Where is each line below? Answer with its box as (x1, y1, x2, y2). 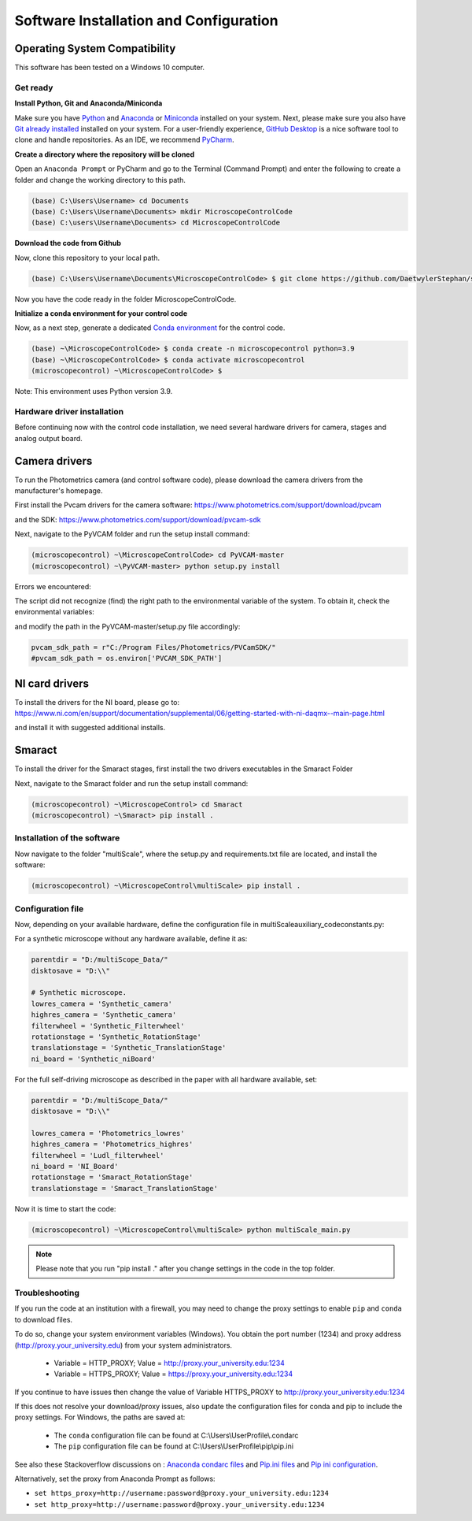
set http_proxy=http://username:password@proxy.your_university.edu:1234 (34, 1500, 326, 1508)
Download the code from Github (14, 239, 122, 248)
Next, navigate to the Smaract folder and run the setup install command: (14, 778, 249, 788)
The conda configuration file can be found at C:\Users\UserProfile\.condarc (53, 1430, 299, 1440)
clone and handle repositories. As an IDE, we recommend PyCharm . (14, 135, 235, 145)
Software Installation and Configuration (14, 12, 278, 29)
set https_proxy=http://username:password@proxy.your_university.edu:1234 (34, 1489, 330, 1498)
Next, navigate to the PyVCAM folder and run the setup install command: (14, 529, 250, 539)
